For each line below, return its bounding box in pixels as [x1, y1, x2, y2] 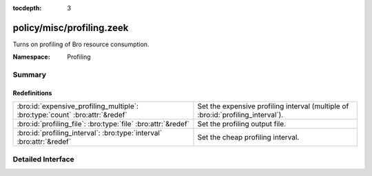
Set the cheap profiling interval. [197, 133, 300, 142]
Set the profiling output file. [197, 119, 286, 129]
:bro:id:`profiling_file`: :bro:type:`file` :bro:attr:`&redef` [17, 119, 189, 129]
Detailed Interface [12, 154, 75, 164]
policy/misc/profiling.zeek [12, 21, 129, 34]
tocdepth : [12, 4, 42, 12]
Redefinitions [12, 88, 52, 97]
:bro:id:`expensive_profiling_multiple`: [17, 101, 139, 111]
